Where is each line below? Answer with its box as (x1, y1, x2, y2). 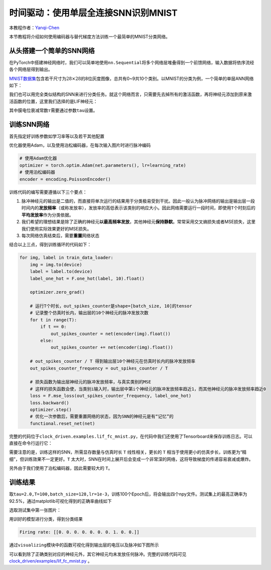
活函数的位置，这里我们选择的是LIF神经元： (9, 98, 98, 104)
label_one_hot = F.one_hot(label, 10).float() (30, 275, 145, 281)
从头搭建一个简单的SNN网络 (9, 46, 95, 55)
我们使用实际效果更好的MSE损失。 (21, 226, 92, 231)
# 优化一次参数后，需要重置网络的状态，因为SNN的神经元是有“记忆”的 (30, 414, 174, 419)
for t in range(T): (30, 317, 77, 323)
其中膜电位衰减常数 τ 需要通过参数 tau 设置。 (9, 108, 98, 114)
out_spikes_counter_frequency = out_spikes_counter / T (30, 365, 168, 371)
